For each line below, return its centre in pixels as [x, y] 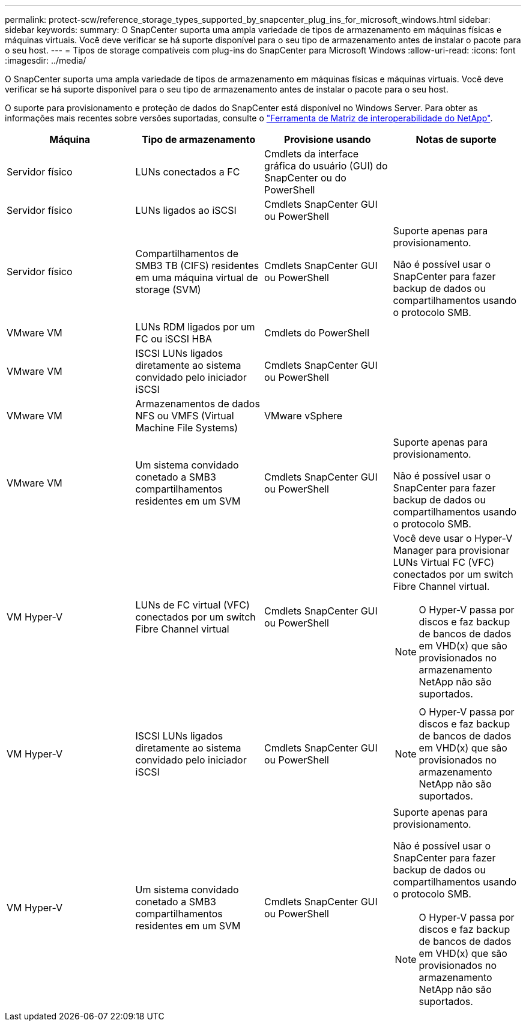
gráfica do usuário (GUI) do [326, 166]
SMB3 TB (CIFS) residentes [197, 266]
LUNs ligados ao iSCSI [186, 210]
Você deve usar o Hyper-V [453, 538]
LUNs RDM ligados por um [195, 327]
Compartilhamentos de [187, 253]
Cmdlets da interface [312, 154]
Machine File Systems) [187, 428]
